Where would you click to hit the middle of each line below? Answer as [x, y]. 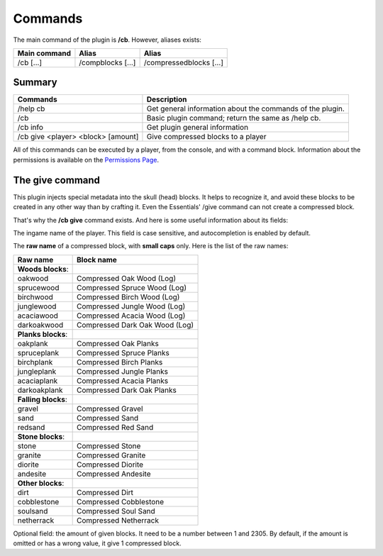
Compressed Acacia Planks [122, 381]
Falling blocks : [42, 399]
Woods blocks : [43, 269]
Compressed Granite [111, 455]
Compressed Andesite [114, 474]
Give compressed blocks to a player [206, 137]
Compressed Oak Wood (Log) [126, 278]
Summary [35, 83]
